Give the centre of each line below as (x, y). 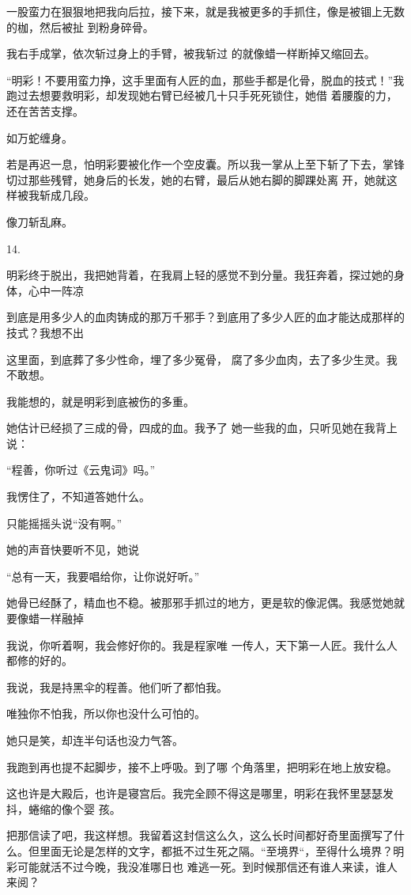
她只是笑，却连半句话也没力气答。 (95, 740)
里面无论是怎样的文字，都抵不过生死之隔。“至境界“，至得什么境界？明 (222, 850)
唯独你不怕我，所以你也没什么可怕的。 (106, 713)
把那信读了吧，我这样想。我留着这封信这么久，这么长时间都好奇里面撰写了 (200, 835)
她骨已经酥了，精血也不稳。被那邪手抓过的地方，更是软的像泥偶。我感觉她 (200, 603)
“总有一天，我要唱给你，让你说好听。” (103, 576)
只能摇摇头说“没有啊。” (64, 523)
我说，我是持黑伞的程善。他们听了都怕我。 (117, 686)
